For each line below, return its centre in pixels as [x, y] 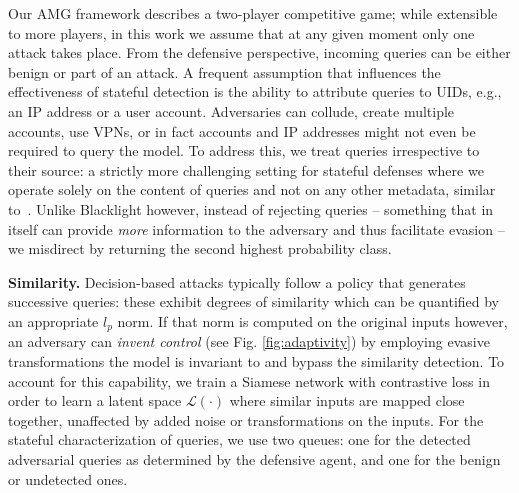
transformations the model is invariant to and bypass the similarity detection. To [256, 360]
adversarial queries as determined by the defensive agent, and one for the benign [254, 458]
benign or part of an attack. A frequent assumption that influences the [224, 71]
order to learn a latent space [95, 400]
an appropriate [53, 320]
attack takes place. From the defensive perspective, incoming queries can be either [259, 52]
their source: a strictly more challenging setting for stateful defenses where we [246, 169]
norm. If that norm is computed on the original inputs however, [312, 320]
